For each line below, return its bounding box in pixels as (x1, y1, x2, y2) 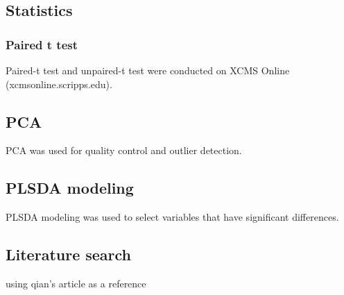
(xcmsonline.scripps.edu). (6, 76, 112, 91)
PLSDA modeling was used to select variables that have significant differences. (6, 210, 339, 224)
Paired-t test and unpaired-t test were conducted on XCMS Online (6, 63, 290, 77)
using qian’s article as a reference (6, 276, 146, 290)
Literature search (6, 244, 132, 265)
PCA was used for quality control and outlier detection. (6, 143, 242, 158)
